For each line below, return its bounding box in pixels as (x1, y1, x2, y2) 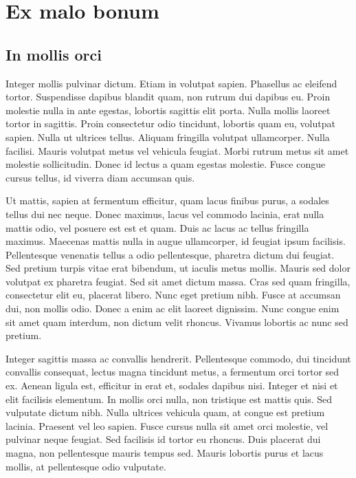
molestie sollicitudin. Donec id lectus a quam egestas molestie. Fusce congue (5, 157, 326, 171)
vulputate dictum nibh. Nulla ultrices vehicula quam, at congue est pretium (5, 405, 325, 420)
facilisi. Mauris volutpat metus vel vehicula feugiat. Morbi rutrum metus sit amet (5, 143, 349, 157)
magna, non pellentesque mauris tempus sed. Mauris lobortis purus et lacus (5, 446, 324, 460)
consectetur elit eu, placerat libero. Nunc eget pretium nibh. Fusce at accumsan (5, 287, 341, 302)
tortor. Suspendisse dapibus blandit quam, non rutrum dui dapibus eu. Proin (5, 89, 331, 104)
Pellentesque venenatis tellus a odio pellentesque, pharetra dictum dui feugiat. (5, 247, 335, 261)
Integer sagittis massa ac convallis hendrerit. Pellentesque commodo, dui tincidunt (5, 351, 351, 365)
